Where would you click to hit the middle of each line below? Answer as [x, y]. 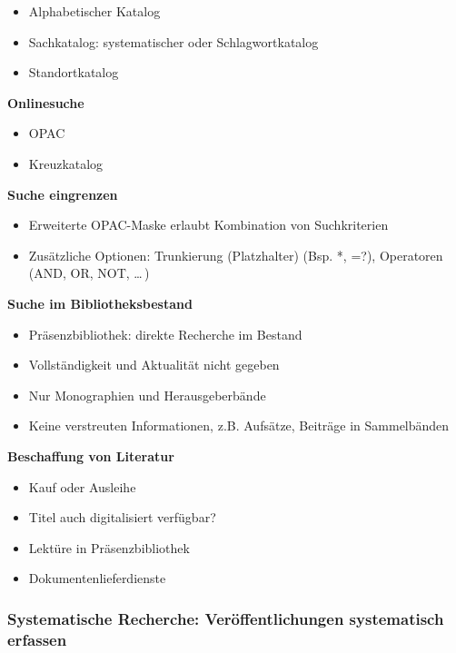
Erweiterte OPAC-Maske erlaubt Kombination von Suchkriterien [208, 225]
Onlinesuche [46, 102]
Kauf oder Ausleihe [82, 486]
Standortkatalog [74, 72]
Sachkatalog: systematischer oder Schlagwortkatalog [173, 41]
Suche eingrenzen [63, 194]
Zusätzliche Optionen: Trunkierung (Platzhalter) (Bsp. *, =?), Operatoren [236, 255]
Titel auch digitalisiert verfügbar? [122, 517]
